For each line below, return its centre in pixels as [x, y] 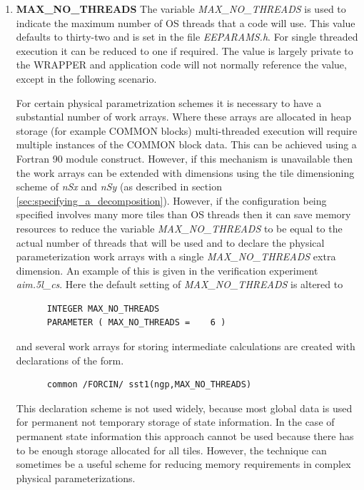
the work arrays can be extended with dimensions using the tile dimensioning [185, 172]
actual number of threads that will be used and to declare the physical [170, 242]
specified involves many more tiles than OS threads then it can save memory [183, 214]
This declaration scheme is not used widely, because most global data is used [184, 408]
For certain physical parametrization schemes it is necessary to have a [169, 102]
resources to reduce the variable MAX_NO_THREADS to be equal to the [179, 228]
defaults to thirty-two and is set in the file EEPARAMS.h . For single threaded [187, 37]
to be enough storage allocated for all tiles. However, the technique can [171, 450]
